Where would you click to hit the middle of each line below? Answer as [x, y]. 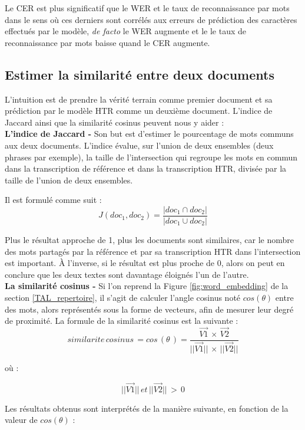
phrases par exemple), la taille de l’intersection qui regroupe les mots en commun [151, 157]
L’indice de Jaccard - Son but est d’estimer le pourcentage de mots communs [149, 134]
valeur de [21, 420]
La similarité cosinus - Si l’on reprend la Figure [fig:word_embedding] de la [147, 286]
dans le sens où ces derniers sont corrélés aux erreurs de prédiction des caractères [151, 19]
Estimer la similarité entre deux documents [140, 74]
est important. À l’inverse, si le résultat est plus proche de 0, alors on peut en [145, 263]
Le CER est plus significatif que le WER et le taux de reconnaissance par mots [147, 8]
